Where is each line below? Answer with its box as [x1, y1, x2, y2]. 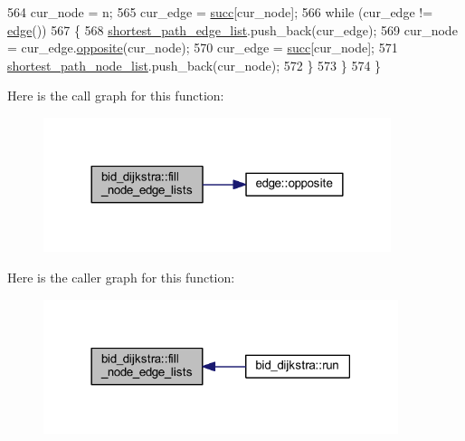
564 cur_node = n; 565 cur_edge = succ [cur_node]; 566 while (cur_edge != [7, 3, 433, 21]
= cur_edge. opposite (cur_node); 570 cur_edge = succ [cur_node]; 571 [7, 38, 398, 57]
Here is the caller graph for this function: [7, 268, 235, 287]
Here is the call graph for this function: [7, 86, 224, 105]
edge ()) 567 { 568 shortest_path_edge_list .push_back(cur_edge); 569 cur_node [7, 20, 458, 39]
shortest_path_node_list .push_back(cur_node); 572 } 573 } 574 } [7, 55, 382, 74]
